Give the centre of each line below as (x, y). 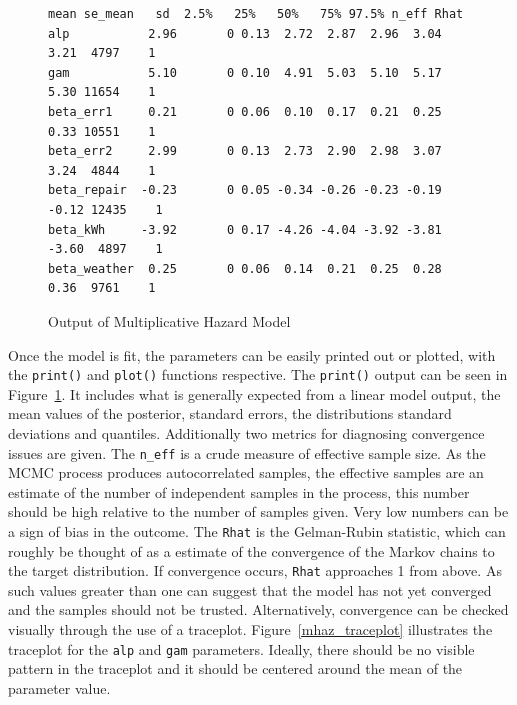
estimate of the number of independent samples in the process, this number (239, 491)
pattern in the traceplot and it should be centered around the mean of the (235, 668)
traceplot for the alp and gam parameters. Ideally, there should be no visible (241, 648)
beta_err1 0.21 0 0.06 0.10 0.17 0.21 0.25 (245, 111)
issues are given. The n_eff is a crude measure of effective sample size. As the (247, 452)
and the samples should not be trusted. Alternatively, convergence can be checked (258, 609)
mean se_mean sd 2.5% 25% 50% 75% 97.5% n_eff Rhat (256, 14)
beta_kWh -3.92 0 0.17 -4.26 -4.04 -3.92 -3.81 (245, 229)
